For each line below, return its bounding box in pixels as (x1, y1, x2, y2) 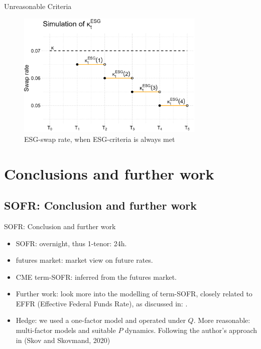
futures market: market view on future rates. (16, 255, 153, 265)
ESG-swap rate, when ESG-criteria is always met (24, 133, 175, 144)
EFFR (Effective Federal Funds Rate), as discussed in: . (16, 298, 188, 308)
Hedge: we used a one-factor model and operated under (16, 315, 186, 325)
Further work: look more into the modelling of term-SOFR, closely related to (16, 288, 252, 299)
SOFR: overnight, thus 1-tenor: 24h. (16, 238, 127, 248)
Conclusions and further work (4, 163, 214, 184)
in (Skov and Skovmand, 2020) (16, 334, 110, 345)
